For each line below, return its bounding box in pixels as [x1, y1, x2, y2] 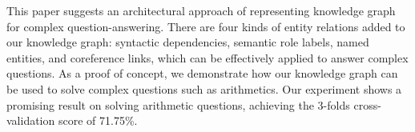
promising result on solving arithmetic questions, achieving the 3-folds [6, 96, 350, 113]
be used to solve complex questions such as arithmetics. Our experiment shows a [6, 80, 402, 97]
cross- [353, 96, 381, 113]
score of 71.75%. [58, 112, 138, 129]
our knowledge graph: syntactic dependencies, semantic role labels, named [6, 34, 369, 50]
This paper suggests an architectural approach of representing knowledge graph [6, 2, 396, 18]
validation [6, 112, 55, 129]
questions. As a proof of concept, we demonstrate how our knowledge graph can [6, 65, 398, 82]
